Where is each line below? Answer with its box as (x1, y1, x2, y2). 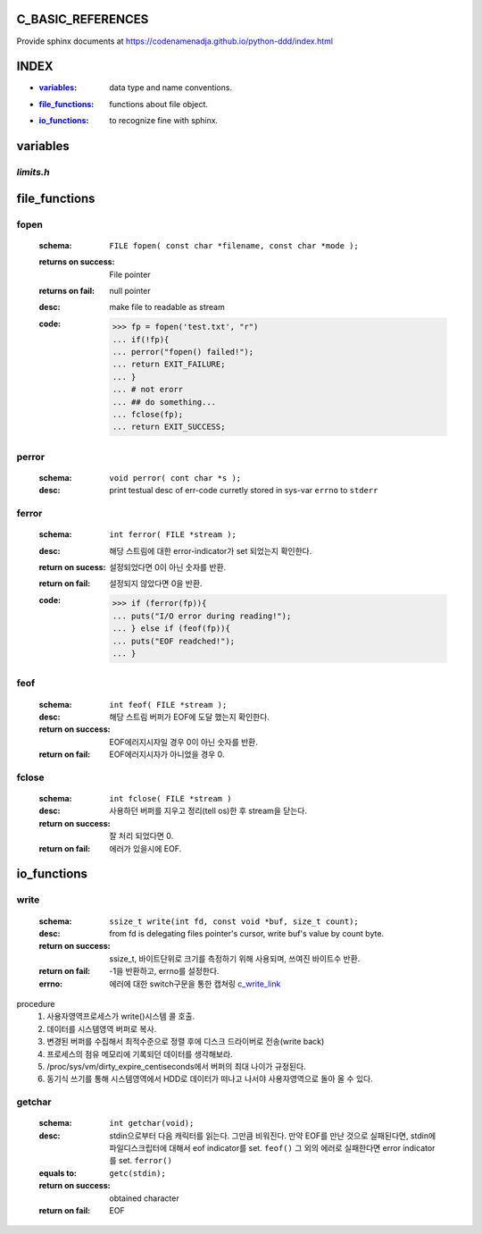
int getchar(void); (109, 1118, 195, 1129)
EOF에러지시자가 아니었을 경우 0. (109, 749, 225, 760)
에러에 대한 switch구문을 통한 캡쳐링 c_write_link (109, 978, 281, 989)
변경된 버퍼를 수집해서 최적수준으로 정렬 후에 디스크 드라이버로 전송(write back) (46, 1037, 325, 1047)
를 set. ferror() (109, 1155, 173, 1166)
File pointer (109, 269, 151, 280)
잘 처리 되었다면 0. (109, 831, 174, 842)
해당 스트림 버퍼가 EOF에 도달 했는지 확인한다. (109, 711, 270, 722)
